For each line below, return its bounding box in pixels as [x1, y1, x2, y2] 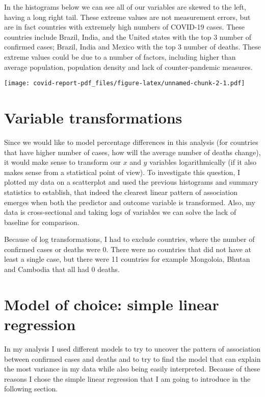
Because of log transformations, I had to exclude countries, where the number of [4, 234, 255, 244]
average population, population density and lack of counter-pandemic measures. [4, 61, 253, 72]
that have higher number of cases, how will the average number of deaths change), [4, 146, 261, 157]
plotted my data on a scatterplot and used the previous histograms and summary [4, 177, 258, 187]
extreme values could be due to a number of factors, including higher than [4, 51, 236, 62]
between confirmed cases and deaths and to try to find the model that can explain [4, 353, 261, 364]
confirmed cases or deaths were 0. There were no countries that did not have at [4, 243, 252, 254]
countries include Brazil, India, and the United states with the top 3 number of [4, 31, 252, 42]
